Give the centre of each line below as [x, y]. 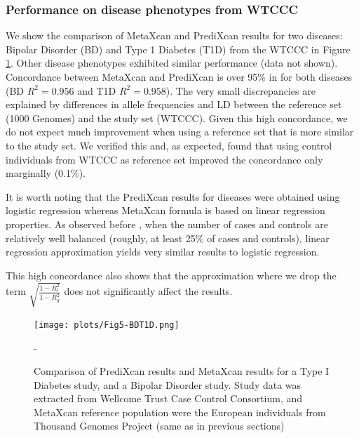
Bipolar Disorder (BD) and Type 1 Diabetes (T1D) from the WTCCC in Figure [178, 49]
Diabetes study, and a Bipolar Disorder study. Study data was [168, 384]
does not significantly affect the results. [148, 291]
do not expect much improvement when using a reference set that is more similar [180, 132]
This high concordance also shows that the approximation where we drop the [171, 275]
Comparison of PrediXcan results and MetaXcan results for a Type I [182, 371]
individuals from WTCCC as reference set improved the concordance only [164, 159]
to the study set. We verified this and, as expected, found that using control [169, 145]
